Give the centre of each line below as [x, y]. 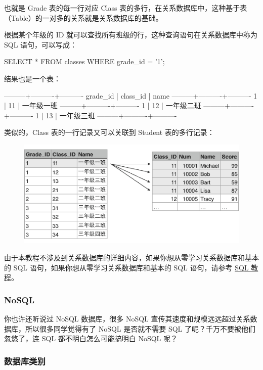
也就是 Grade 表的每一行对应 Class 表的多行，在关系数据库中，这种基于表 [126, 8]
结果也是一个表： [32, 78]
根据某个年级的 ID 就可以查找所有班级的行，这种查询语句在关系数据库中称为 [131, 35]
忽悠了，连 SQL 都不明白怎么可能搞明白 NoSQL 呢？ [91, 338]
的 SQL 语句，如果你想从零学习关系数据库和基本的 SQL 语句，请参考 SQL [126, 267]
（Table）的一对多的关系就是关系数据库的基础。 [83, 17]
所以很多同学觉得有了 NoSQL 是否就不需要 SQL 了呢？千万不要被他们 [140, 328]
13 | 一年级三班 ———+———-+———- [111, 115]
